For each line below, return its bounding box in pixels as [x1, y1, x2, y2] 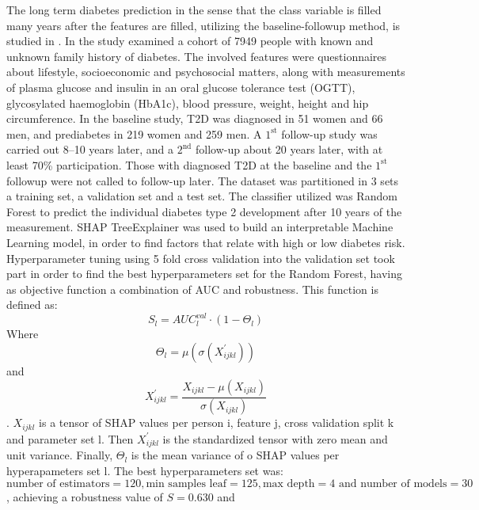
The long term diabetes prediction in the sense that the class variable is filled [6, 2, 382, 17]
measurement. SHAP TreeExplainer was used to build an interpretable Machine [6, 219, 393, 235]
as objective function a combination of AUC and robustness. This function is [6, 280, 378, 297]
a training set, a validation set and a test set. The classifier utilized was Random [6, 188, 397, 204]
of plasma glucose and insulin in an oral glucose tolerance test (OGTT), [6, 78, 355, 95]
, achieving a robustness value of [6, 488, 163, 504]
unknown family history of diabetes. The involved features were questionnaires [6, 48, 387, 64]
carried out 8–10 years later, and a [6, 141, 174, 158]
